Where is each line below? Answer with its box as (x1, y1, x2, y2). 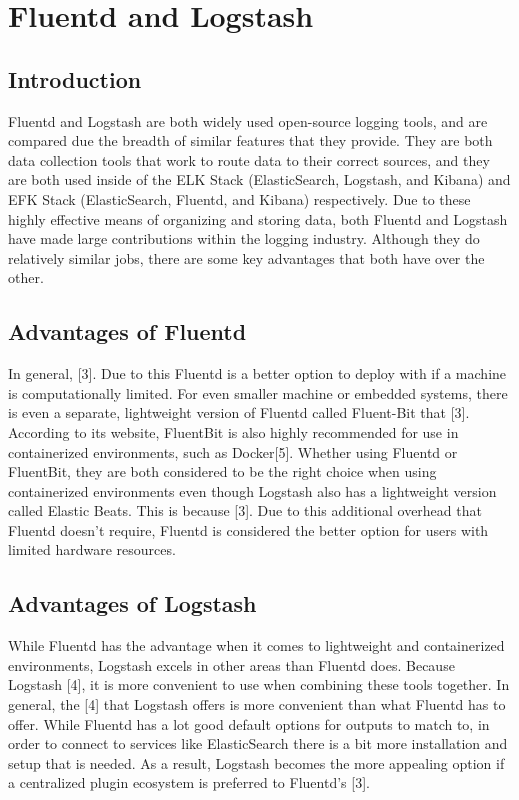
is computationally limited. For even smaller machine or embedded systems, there (8, 382, 508, 403)
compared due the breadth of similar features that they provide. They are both (8, 130, 493, 151)
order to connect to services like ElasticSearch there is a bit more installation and (8, 733, 508, 754)
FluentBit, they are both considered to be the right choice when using (8, 461, 437, 482)
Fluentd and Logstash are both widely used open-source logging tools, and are (8, 110, 488, 131)
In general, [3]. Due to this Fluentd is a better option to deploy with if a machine (8, 363, 507, 384)
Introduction (8, 63, 142, 94)
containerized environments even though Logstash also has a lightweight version (8, 480, 497, 501)
